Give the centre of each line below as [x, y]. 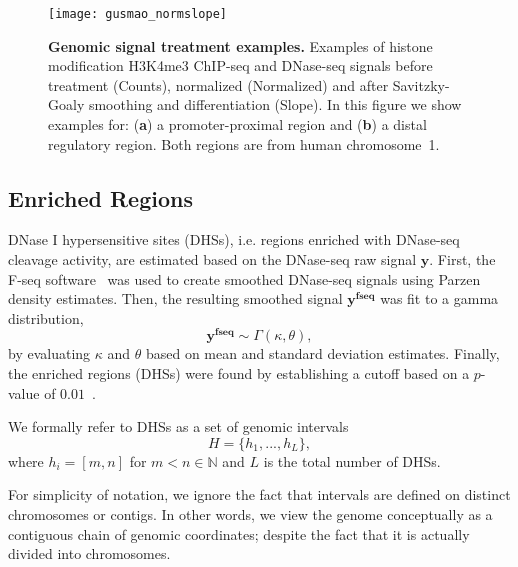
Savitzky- [421, 84]
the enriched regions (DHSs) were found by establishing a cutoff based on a [239, 373]
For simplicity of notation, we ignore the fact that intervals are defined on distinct [259, 494]
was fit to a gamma [439, 298]
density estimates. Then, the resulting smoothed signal [175, 298]
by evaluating [49, 353]
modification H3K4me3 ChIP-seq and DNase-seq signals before [240, 65]
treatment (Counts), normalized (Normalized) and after [218, 84]
